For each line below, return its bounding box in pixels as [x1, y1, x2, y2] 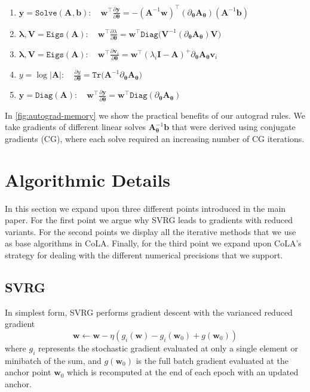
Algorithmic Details [5, 167, 171, 192]
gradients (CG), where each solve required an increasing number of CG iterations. [5, 132, 305, 144]
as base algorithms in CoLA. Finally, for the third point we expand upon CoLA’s [5, 237, 302, 249]
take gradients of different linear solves [5, 121, 146, 133]
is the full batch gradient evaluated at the [136, 354, 288, 366]
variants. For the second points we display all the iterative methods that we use [5, 225, 296, 237]
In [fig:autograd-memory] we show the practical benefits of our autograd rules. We [5, 109, 305, 121]
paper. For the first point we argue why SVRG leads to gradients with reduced [5, 214, 293, 226]
